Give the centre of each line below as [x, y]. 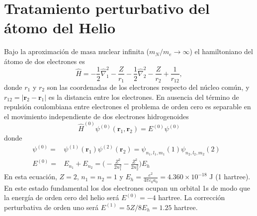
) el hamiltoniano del [221, 51]
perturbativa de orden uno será [51, 207]
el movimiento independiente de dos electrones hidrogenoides [96, 116]
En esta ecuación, [31, 177]
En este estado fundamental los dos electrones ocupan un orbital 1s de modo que [127, 187]
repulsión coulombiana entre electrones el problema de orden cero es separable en [128, 107]
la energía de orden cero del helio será [62, 197]
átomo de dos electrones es [44, 61]
